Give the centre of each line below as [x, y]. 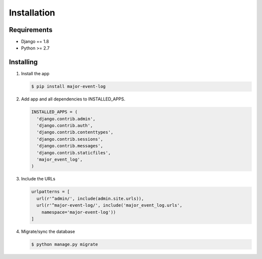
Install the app [35, 74]
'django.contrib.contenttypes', [75, 132]
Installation [32, 13]
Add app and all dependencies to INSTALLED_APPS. [73, 99]
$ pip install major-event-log [69, 87]
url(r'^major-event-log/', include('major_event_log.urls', [109, 205]
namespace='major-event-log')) [79, 212]
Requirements [31, 30]
